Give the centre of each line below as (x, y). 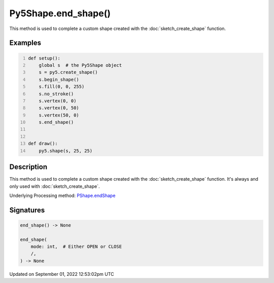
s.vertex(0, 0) (58, 101)
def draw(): (43, 144)
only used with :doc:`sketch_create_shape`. (55, 186)
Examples (25, 43)
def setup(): (44, 58)
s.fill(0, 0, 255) (62, 87)
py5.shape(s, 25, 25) (66, 151)
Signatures (27, 210)
